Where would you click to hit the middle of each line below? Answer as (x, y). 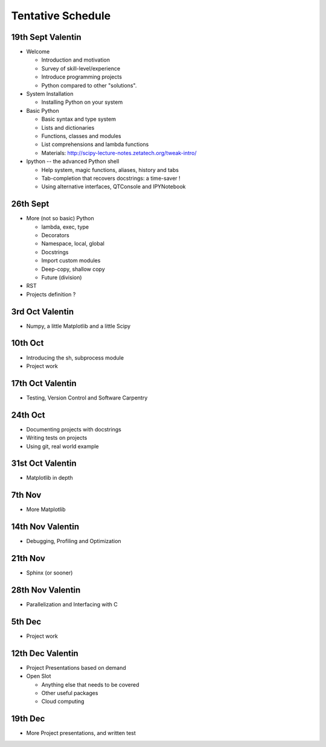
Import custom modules (71, 261)
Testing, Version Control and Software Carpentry (87, 398)
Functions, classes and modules (81, 136)
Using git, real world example (62, 446)
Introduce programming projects (81, 77)
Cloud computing (63, 701)
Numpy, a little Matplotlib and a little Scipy (78, 326)
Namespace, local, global (73, 244)
